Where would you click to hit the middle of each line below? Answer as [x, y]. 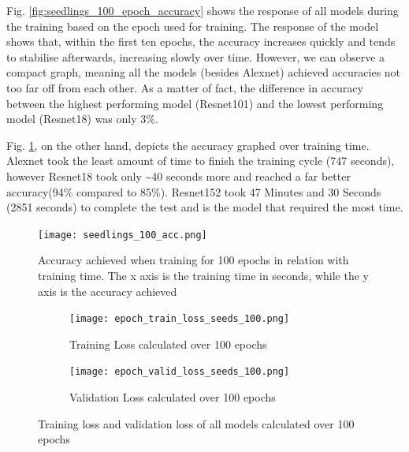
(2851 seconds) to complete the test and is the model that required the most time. [205, 207]
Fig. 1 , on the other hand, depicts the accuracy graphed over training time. [188, 145]
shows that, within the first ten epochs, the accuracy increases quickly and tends [201, 41]
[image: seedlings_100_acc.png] [123, 235]
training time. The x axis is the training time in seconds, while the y [203, 275]
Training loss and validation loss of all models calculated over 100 [196, 423]
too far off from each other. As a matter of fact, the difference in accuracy [185, 87]
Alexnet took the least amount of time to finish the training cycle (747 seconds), [201, 161]
